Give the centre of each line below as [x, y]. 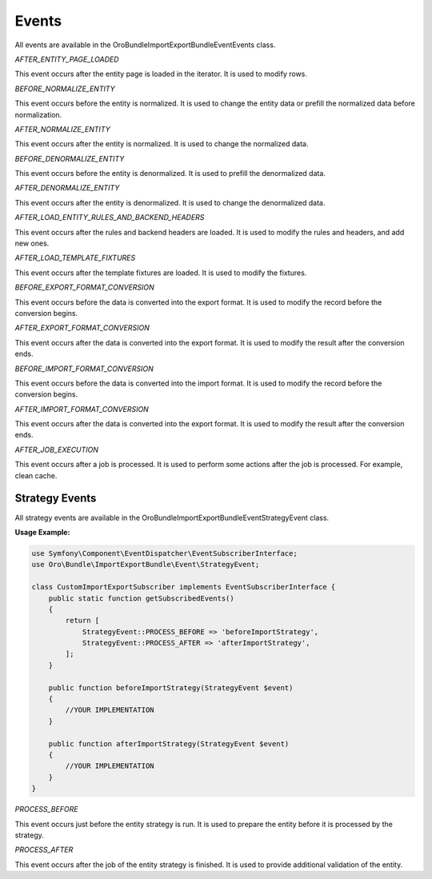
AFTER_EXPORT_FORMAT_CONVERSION [82, 328]
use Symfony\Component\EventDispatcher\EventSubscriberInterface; [164, 553]
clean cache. [36, 475]
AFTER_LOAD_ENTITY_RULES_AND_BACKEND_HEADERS [110, 218]
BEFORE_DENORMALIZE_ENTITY [70, 158]
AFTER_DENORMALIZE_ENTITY [67, 188]
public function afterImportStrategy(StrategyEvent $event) [169, 743]
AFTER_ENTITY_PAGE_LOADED [67, 59]
